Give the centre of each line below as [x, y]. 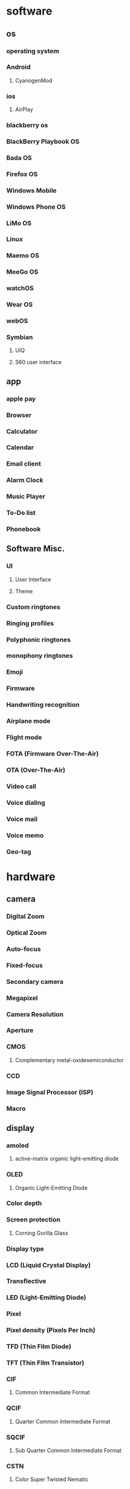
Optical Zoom [27, 933]
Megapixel [22, 998]
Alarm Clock [25, 480]
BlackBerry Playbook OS [43, 141]
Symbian [20, 337]
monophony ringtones [40, 656]
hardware [31, 876]
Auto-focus [24, 948]
